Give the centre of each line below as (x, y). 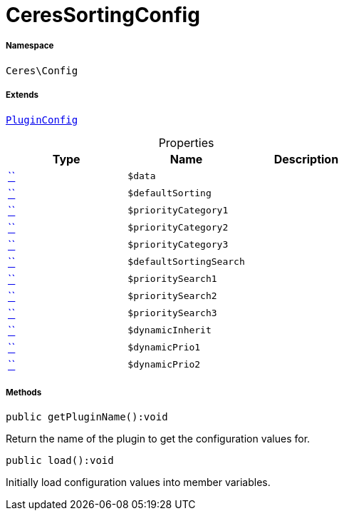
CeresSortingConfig (103, 15)
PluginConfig (42, 120)
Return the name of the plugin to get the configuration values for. (158, 439)
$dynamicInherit (170, 330)
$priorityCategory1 (178, 211)
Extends (22, 95)
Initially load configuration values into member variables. (138, 482)
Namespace (30, 46)
